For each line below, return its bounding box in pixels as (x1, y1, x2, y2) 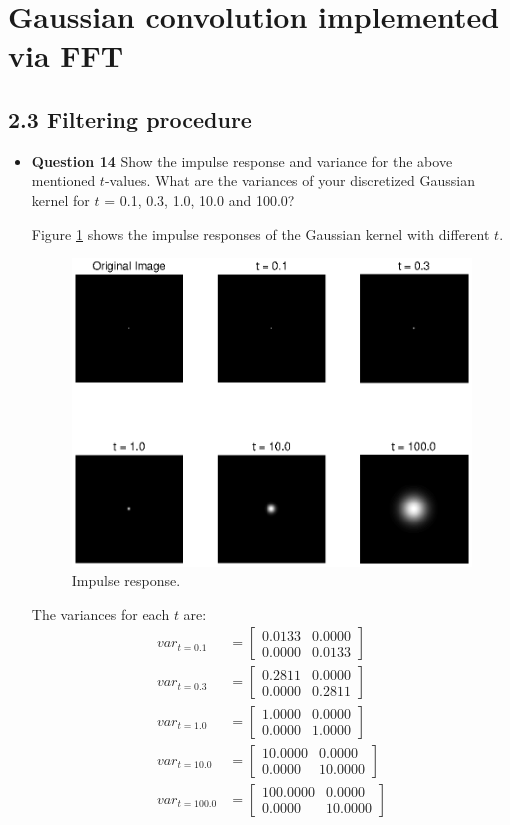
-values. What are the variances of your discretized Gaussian (104, 170, 475, 191)
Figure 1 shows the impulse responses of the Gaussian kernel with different (31, 223, 490, 244)
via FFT (8, 35, 124, 76)
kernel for (31, 189, 90, 210)
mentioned (31, 170, 96, 191)
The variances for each (31, 603, 170, 624)
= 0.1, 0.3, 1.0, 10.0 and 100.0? (104, 189, 295, 210)
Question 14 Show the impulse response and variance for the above (31, 150, 453, 171)
